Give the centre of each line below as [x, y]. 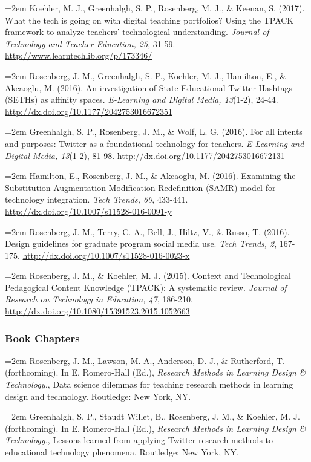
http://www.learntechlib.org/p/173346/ [79, 55]
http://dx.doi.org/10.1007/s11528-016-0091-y [88, 211]
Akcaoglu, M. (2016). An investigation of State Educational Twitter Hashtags [149, 87]
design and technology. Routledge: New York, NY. [98, 396]
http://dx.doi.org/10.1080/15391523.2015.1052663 [97, 311]
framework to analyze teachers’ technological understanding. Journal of [137, 32]
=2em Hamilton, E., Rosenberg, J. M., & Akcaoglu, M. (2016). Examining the [150, 176]
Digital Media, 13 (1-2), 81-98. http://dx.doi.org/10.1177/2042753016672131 [145, 155]
